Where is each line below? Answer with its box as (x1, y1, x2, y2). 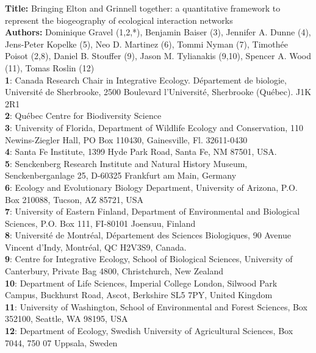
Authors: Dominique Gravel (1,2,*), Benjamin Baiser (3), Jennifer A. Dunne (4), (5, 26, 311, 38)
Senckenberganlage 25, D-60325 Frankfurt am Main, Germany (5, 169, 237, 182)
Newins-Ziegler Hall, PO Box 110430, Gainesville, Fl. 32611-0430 (5, 133, 248, 146)
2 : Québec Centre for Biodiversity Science (5, 109, 162, 122)
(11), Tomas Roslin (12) (5, 61, 95, 74)
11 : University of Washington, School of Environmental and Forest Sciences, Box (5, 300, 307, 313)
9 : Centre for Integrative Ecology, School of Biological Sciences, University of (5, 252, 293, 265)
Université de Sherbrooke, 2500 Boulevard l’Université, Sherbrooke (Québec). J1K (5, 85, 312, 98)
